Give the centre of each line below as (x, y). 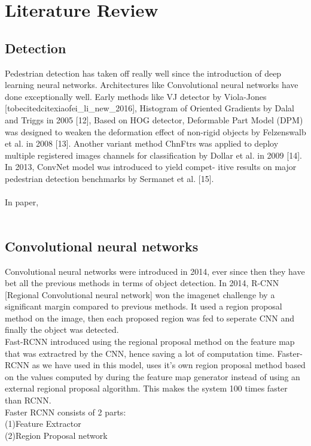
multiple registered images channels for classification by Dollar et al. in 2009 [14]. (153, 155)
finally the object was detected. (62, 330)
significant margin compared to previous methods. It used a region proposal (144, 306)
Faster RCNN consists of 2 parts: (65, 412)
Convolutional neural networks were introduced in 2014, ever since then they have (155, 271)
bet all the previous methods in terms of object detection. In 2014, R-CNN (142, 283)
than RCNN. (28, 400)
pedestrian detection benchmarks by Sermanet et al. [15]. (109, 178)
